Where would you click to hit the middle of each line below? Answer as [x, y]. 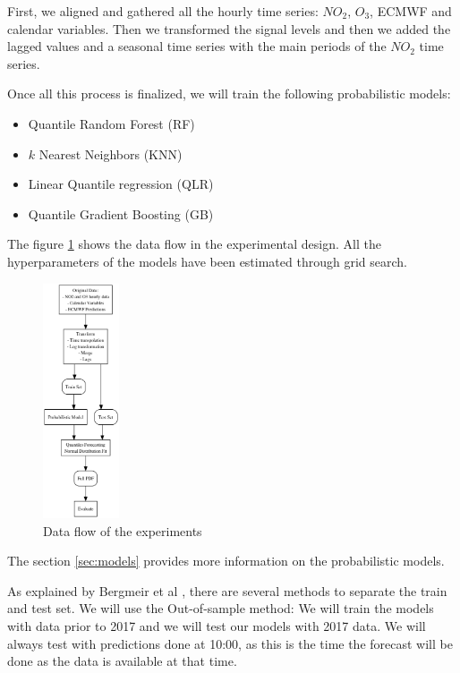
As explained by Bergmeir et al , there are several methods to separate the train [227, 590]
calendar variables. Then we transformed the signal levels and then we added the [229, 28]
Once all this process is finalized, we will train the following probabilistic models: [229, 94]
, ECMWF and [411, 11]
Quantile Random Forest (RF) [111, 123]
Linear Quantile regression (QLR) [121, 184]
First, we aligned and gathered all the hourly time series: [163, 11]
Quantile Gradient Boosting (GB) [121, 213]
